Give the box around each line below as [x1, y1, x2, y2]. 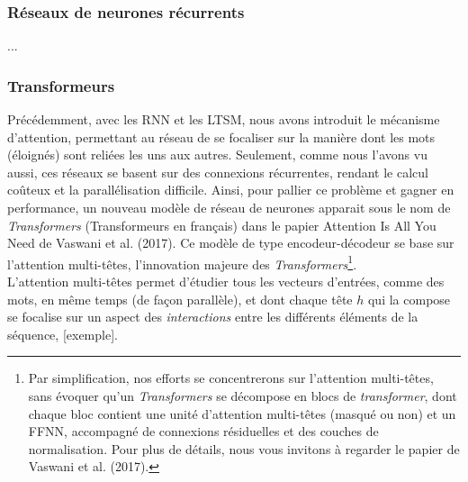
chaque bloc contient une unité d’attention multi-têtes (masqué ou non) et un [28, 404, 456, 423]
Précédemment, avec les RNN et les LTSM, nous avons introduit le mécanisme [7, 110, 440, 129]
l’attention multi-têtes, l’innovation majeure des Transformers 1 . [7, 251, 357, 273]
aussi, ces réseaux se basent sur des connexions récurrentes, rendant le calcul [7, 162, 428, 181]
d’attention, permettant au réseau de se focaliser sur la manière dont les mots [7, 127, 436, 146]
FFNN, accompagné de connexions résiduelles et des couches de [28, 422, 379, 441]
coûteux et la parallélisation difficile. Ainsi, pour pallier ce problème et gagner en [7, 180, 454, 199]
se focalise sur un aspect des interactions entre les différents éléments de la [7, 307, 418, 326]
